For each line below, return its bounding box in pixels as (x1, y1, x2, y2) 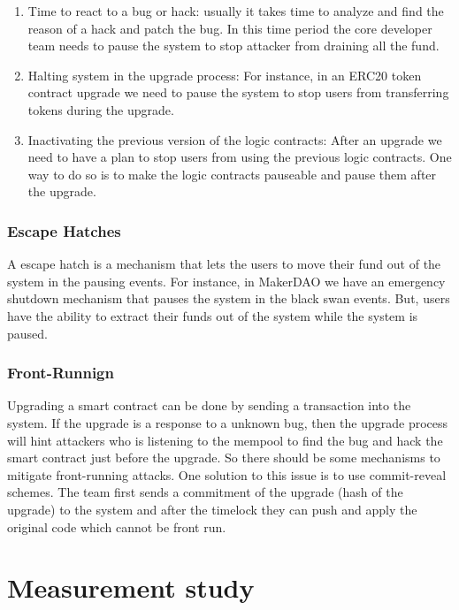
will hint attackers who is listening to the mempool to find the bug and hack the (7, 431, 443, 449)
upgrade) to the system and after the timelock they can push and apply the (7, 499, 417, 518)
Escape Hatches (7, 219, 121, 241)
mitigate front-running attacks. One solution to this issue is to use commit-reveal (7, 465, 447, 484)
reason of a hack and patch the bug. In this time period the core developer (27, 19, 432, 37)
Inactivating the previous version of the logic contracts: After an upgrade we (27, 130, 442, 149)
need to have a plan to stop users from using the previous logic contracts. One (27, 148, 452, 166)
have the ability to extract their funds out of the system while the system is (7, 306, 418, 324)
